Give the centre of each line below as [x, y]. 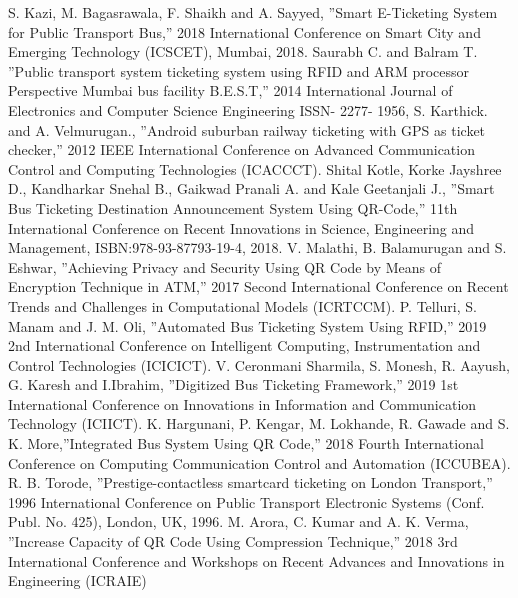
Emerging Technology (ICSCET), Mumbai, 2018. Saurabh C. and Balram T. [243, 51]
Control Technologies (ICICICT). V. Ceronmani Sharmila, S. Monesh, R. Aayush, [259, 364]
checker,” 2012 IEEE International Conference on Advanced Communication [241, 149]
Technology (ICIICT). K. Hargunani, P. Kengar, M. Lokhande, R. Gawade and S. [259, 423]
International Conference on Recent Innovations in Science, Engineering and [241, 227]
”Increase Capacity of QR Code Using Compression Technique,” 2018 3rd [233, 541]
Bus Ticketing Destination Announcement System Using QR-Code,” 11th [233, 207]
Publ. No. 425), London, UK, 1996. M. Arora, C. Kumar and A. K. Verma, [238, 521]
